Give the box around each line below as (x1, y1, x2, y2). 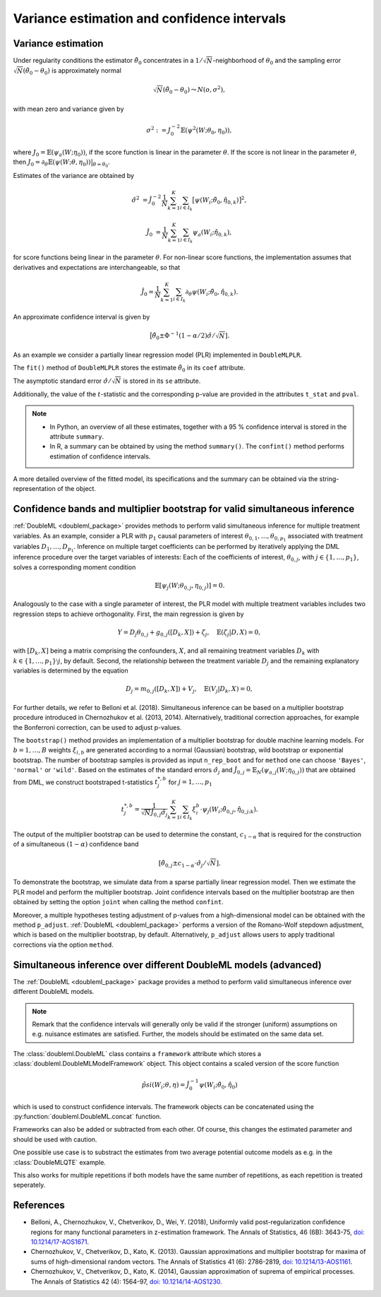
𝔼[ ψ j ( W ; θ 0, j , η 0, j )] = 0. (154, 581, 225, 591)
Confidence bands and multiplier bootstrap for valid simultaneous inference (13, 503, 355, 515)
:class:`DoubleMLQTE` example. (13, 1158, 106, 1166)
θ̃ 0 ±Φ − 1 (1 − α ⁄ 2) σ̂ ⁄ (152, 331, 214, 341)
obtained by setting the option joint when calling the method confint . (13, 898, 224, 906)
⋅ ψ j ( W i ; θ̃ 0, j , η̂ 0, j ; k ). (200, 805, 258, 815)
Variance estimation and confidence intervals (13, 11, 286, 26)
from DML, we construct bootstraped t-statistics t (13, 778, 158, 786)
